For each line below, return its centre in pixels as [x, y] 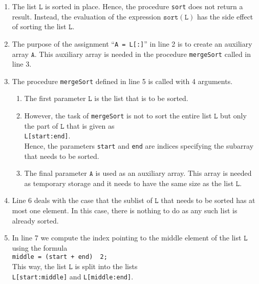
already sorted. [35, 220]
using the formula [40, 247]
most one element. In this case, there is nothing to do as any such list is [125, 210]
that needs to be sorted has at [208, 200]
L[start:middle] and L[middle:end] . [73, 276]
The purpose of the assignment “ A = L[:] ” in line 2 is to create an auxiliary [132, 43]
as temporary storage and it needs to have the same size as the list [129, 183]
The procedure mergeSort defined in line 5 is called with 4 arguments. [122, 81]
